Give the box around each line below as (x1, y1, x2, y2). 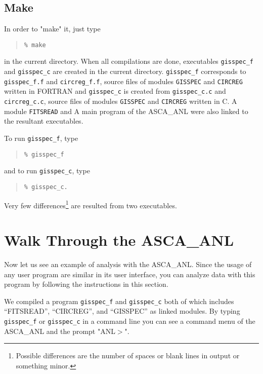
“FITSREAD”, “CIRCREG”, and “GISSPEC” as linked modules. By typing (4, 306, 240, 316)
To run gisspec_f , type (4, 132, 78, 143)
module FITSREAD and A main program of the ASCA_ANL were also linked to (4, 105, 248, 116)
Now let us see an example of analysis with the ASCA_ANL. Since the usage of (4, 258, 252, 269)
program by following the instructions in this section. (4, 279, 168, 289)
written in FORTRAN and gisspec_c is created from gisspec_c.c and (4, 86, 226, 96)
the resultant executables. (4, 116, 83, 126)
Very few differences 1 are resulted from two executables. (4, 198, 177, 210)
